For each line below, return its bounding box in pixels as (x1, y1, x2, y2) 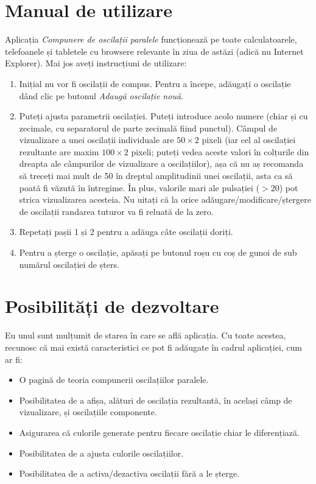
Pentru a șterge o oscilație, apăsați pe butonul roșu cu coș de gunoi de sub (19, 246, 297, 259)
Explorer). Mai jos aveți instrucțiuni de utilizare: (5, 57, 187, 69)
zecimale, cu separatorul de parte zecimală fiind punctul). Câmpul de (19, 121, 278, 134)
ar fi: (5, 352, 23, 365)
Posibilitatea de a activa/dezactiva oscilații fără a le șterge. (19, 467, 240, 480)
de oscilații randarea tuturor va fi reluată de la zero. (19, 205, 214, 217)
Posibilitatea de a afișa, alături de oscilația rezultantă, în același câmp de (19, 393, 292, 406)
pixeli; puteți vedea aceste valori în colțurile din (131, 145, 309, 158)
